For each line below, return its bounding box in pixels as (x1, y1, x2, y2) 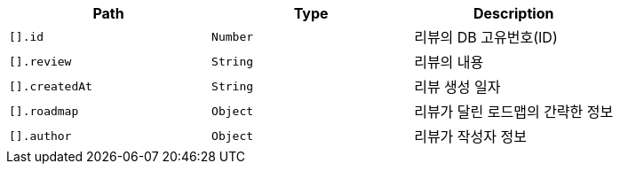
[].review (9, 54, 72, 68)
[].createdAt (9, 79, 92, 93)
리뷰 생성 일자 (414, 78, 501, 96)
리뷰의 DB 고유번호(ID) (414, 28, 558, 46)
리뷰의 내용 (414, 53, 484, 71)
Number (211, 29, 254, 43)
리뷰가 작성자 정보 (414, 128, 527, 145)
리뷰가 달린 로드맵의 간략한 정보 (414, 103, 614, 120)
